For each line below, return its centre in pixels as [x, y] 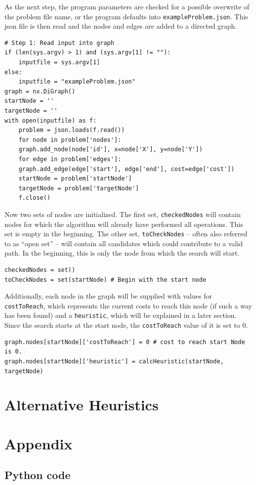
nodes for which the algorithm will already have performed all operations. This [124, 224]
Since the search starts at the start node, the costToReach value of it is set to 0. [126, 325]
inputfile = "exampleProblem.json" [77, 82]
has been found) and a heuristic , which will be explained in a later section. [121, 315]
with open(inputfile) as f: [51, 120]
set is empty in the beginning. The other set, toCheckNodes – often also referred [126, 234]
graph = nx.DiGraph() [40, 91]
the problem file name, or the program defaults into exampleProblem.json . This [126, 16]
